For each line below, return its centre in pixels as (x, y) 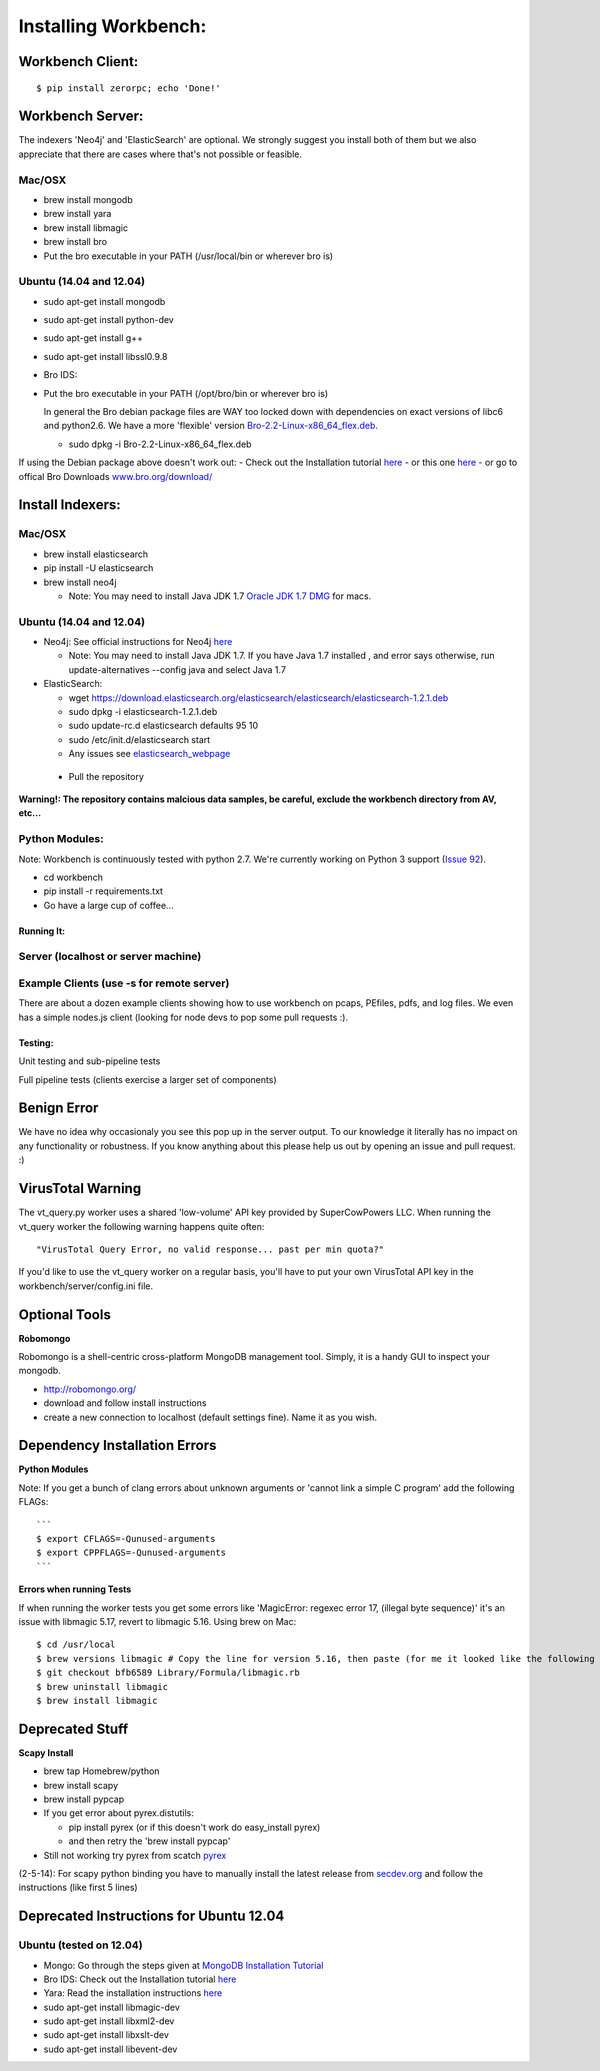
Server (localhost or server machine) (110, 957)
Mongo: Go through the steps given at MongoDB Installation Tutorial (183, 1965)
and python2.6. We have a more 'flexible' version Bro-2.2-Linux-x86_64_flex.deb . (211, 426)
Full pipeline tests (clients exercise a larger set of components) (147, 1079)
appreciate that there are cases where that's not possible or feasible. (160, 154)
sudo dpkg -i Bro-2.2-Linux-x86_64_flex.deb (160, 444)
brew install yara (77, 214)
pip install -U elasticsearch (98, 568)
